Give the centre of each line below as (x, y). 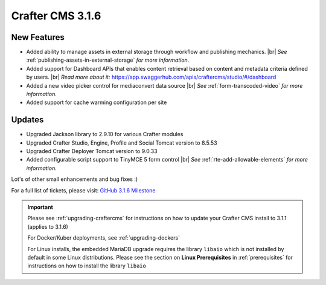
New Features (38, 37)
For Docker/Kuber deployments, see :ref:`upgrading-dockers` (104, 238)
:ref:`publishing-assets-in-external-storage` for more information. (108, 60)
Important (40, 207)
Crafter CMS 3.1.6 (56, 16)
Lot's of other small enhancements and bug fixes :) (75, 179)
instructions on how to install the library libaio (87, 266)
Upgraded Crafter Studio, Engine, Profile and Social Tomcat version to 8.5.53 (122, 143)
